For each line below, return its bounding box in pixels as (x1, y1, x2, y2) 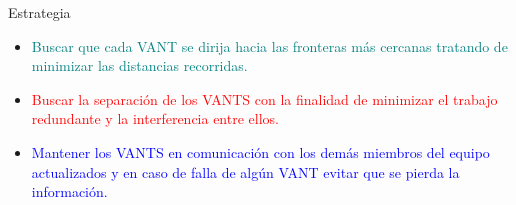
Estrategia (8, 2, 71, 22)
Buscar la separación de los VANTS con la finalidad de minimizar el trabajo (31, 88, 498, 109)
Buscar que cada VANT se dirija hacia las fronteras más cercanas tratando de (31, 35, 508, 56)
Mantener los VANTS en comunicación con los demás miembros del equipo (31, 141, 490, 162)
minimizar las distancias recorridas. (31, 55, 248, 76)
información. (31, 181, 108, 202)
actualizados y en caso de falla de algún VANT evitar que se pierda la (31, 161, 460, 182)
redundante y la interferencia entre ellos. (31, 108, 279, 129)
